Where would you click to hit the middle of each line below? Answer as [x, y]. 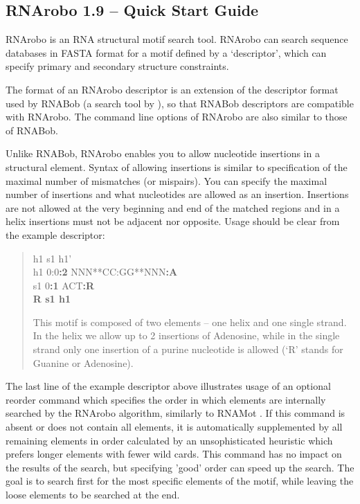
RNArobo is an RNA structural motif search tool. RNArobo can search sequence [177, 39]
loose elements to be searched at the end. [93, 495]
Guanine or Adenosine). [83, 362]
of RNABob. [32, 130]
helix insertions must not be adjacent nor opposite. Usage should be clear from [173, 221]
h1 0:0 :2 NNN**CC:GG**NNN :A [105, 272]
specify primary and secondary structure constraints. [117, 66]
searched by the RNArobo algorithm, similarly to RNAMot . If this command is [175, 413]
